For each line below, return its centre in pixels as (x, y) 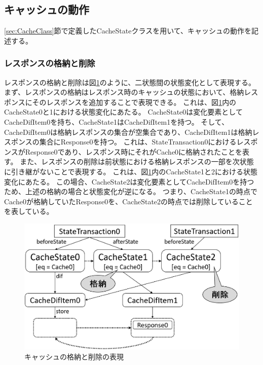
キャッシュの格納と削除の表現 (74, 356)
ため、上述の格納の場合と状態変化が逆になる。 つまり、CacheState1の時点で (131, 191)
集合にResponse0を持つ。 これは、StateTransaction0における (138, 142)
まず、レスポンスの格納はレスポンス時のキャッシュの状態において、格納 (124, 92)
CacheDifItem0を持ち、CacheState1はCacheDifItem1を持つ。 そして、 (117, 121)
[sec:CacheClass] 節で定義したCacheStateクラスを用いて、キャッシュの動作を (128, 31)
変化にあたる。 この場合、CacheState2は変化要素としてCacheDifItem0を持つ (129, 181)
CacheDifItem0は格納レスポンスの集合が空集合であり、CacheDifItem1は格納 (128, 132)
